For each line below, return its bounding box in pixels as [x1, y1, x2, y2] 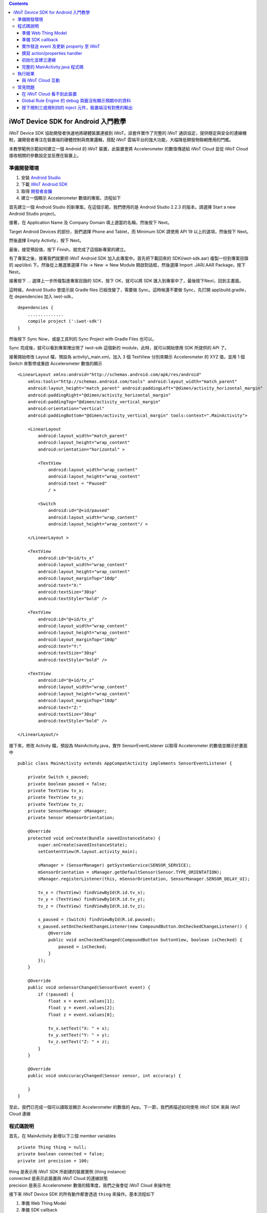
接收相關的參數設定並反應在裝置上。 [9, 152, 81, 158]
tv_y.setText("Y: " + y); [48, 1032, 110, 1038]
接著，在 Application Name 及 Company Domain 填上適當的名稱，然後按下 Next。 [9, 220, 172, 226]
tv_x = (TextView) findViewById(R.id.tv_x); [38, 889, 145, 895]
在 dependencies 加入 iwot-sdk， [9, 294, 76, 299]
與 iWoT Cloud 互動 [22, 78, 60, 83]
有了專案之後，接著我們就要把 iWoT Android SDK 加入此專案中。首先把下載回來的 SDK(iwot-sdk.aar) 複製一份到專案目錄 [9, 255, 249, 261]
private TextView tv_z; [27, 801, 84, 807]
